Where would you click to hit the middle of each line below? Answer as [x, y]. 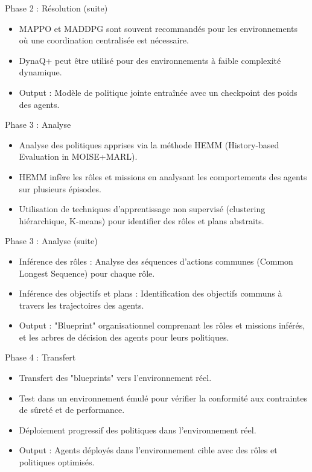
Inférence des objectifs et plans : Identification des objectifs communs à [151, 293]
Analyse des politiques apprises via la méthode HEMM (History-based [149, 144]
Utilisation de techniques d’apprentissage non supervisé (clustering [142, 209]
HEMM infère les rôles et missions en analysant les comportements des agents [163, 176]
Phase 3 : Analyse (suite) [51, 241]
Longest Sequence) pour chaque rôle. [87, 273]
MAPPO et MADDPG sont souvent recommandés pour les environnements [158, 28]
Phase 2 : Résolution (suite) [56, 8]
